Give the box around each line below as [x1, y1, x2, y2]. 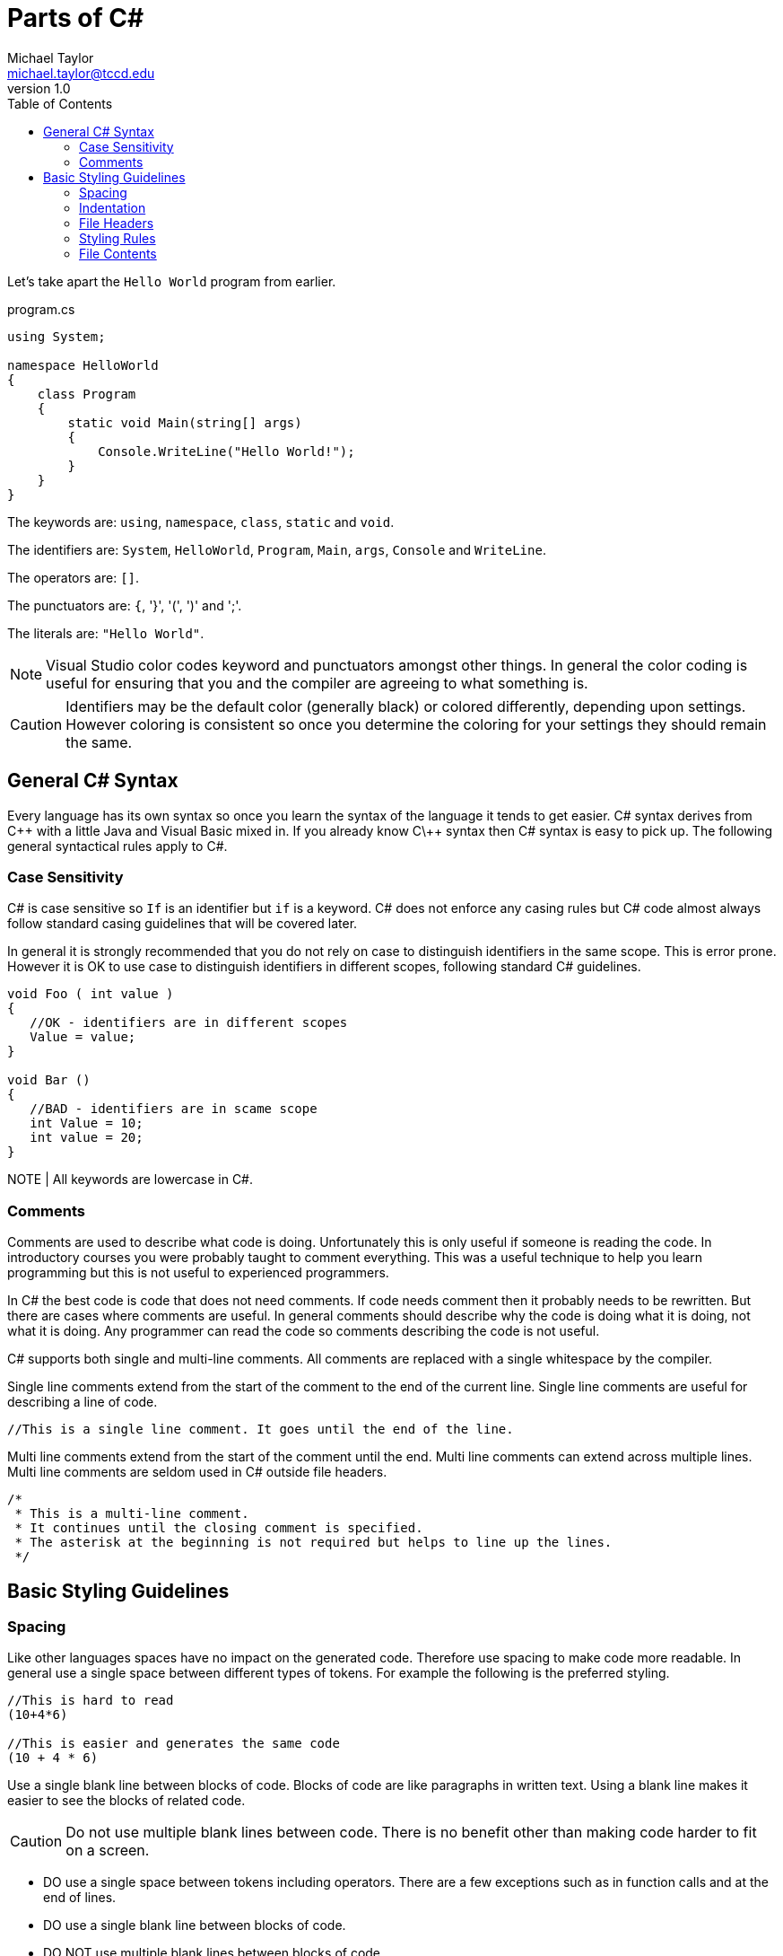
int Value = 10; [30, 1116, 144, 1131]
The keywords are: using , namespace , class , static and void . [7, 513, 395, 530]
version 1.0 [7, 80, 71, 96]
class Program [37, 386, 136, 401]
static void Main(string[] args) [67, 415, 302, 430]
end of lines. [43, 1890, 117, 1906]
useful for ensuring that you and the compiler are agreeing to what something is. [46, 673, 588, 692]
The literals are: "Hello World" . [7, 625, 204, 641]
